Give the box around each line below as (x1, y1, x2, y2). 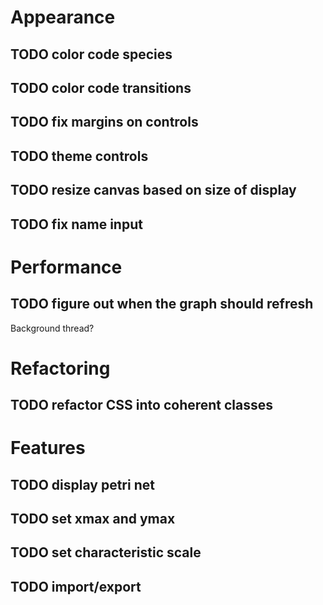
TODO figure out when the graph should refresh (10, 296, 314, 313)
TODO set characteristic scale (10, 544, 202, 561)
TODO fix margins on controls (10, 114, 199, 131)
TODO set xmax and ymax (10, 511, 176, 528)
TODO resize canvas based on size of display (10, 182, 297, 199)
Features (10, 437, 86, 460)
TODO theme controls (10, 147, 149, 165)
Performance (10, 256, 123, 278)
